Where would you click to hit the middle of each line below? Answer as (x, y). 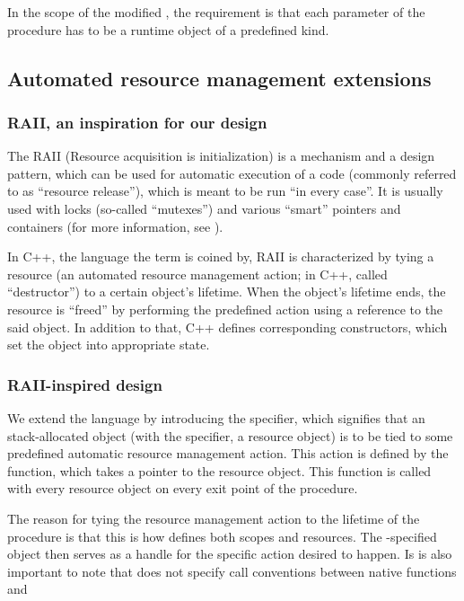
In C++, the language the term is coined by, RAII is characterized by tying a (221, 256)
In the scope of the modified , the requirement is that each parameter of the (216, 12)
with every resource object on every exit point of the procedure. (183, 488)
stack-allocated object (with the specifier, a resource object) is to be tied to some (230, 435)
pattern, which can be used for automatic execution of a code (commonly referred (232, 173)
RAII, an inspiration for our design (137, 122)
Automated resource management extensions (219, 78)
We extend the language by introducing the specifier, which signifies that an (216, 417)
